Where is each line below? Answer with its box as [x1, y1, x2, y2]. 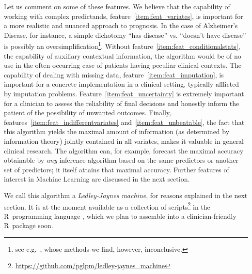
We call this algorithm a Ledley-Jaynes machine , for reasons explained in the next [4, 190, 248, 200]
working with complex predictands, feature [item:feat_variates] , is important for [4, 11, 243, 21]
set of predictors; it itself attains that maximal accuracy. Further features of [4, 164, 229, 174]
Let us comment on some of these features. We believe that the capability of [4, 1, 230, 11]
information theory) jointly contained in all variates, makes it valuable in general [4, 136, 244, 146]
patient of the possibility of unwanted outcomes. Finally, [4, 107, 172, 118]
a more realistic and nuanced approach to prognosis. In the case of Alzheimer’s [4, 20, 238, 30]
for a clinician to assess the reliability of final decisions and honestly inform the [4, 98, 239, 108]
